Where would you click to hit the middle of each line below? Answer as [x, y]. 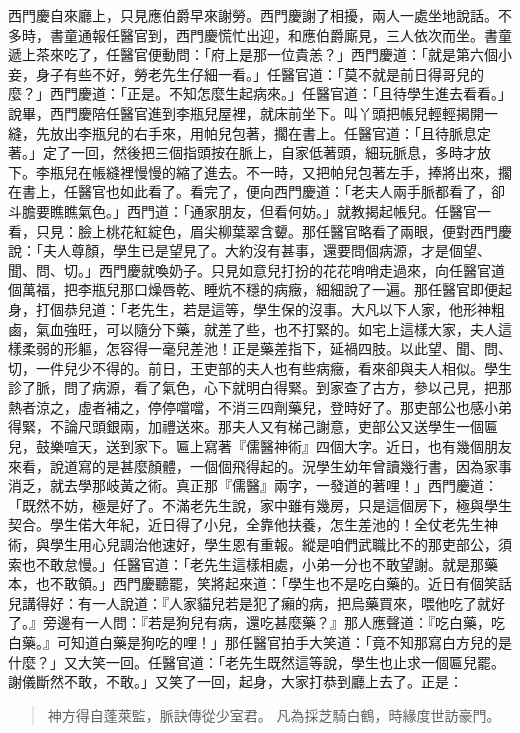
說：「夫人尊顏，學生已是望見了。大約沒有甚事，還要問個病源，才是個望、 [249, 250]
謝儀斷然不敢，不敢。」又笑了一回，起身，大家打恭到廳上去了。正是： [235, 681]
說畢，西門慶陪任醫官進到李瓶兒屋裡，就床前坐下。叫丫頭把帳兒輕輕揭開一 [253, 112]
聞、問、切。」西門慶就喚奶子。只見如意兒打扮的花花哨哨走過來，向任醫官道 [256, 269]
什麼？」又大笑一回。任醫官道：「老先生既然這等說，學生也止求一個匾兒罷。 [256, 661]
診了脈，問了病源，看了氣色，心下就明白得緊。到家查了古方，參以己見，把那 [260, 387]
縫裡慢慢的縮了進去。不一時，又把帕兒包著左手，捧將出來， [301, 171]
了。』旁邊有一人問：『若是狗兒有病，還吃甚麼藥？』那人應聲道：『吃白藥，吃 [256, 622]
